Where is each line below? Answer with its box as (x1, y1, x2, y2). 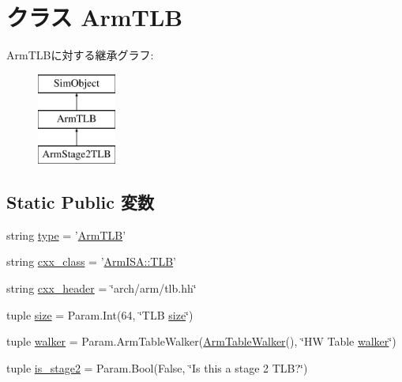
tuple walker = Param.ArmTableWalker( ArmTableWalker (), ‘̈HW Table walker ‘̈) (6, 333, 396, 350)
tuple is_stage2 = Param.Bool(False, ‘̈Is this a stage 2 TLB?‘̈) (6, 359, 308, 376)
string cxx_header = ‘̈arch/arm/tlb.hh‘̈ (6, 280, 197, 297)
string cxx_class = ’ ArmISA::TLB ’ (6, 253, 176, 270)
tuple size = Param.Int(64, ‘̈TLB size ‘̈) (6, 306, 193, 323)
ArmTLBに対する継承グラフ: (6, 47, 154, 63)
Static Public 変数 (6, 190, 154, 214)
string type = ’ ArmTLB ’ (6, 226, 126, 243)
